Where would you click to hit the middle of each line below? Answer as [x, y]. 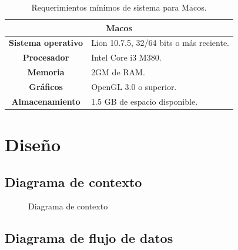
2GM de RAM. [118, 72]
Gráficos [46, 86]
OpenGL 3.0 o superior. [134, 86]
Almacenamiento [46, 101]
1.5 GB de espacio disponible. [145, 101]
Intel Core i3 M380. [126, 57]
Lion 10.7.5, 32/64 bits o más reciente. [160, 43]
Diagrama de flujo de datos [89, 238]
